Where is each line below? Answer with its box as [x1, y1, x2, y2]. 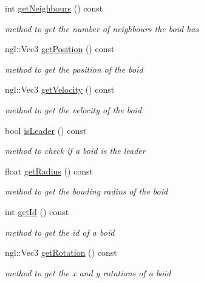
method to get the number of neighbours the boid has [5, 22, 199, 35]
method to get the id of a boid [5, 225, 115, 238]
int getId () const [5, 205, 69, 218]
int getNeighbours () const [5, 2, 103, 14]
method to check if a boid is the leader [5, 144, 146, 157]
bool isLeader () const [5, 124, 87, 136]
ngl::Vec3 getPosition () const [5, 42, 115, 55]
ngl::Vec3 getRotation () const [5, 246, 117, 259]
